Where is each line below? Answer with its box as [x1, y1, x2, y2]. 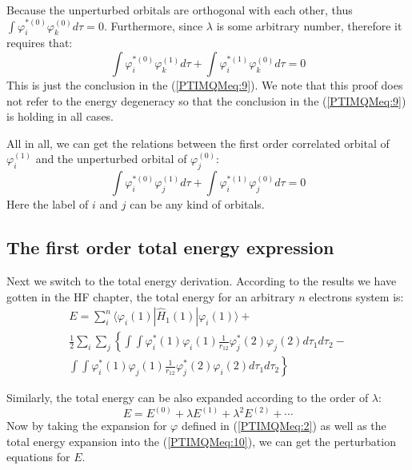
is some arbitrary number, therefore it [216, 17, 402, 34]
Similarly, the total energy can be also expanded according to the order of [6, 389, 369, 406]
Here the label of [6, 196, 89, 213]
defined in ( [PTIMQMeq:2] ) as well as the [181, 417, 386, 434]
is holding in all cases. [6, 108, 114, 125]
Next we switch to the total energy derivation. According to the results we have [6, 272, 397, 289]
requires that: [6, 34, 73, 51]
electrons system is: [309, 288, 404, 305]
